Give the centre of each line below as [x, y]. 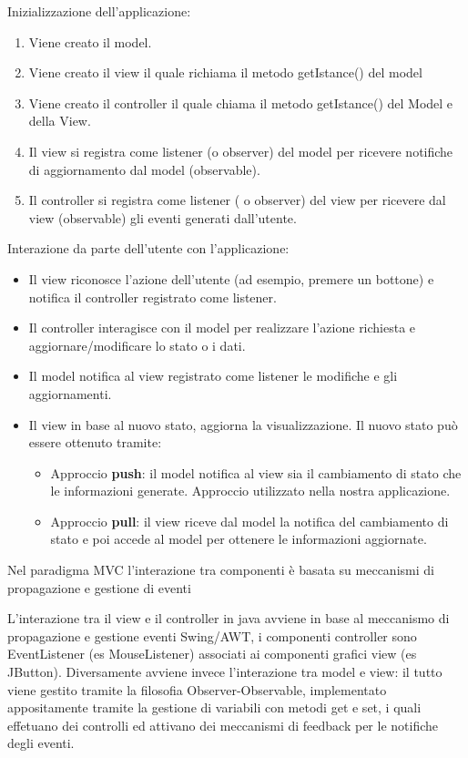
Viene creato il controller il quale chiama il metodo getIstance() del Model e [241, 102]
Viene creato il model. [90, 41]
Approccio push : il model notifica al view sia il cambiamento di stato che [256, 472]
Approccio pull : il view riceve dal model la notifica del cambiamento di [249, 521]
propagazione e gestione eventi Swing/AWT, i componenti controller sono [212, 635]
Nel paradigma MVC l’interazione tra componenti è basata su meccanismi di [221, 570]
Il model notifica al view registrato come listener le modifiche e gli [213, 376]
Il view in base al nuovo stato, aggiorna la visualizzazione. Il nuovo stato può [243, 424]
